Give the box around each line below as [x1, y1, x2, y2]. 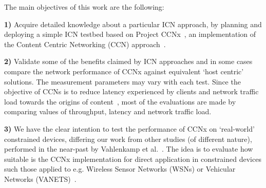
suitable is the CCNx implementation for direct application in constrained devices [4, 153, 261, 164]
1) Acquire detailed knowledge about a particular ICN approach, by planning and [4, 18, 262, 29]
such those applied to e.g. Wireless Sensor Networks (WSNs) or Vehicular [4, 163, 236, 174]
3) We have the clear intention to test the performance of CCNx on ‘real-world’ [4, 123, 255, 134]
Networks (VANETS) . [4, 173, 77, 184]
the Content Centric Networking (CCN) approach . [4, 38, 166, 49]
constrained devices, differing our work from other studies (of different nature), [4, 133, 252, 144]
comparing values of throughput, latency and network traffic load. [4, 106, 212, 117]
